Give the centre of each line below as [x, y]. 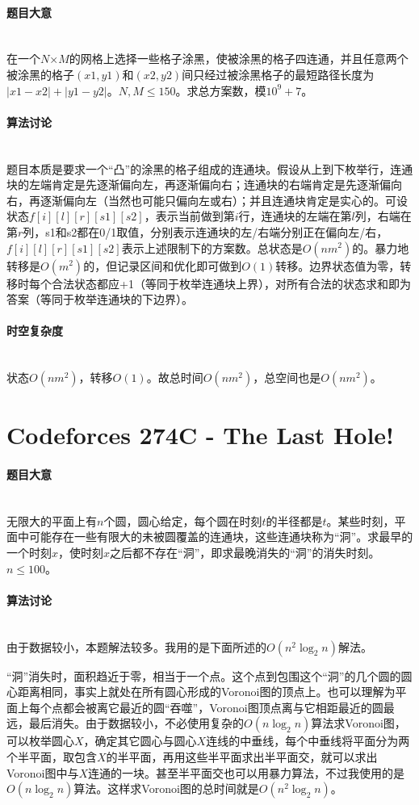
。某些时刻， [360, 520]
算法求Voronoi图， [358, 723]
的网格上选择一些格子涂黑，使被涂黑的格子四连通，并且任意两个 [239, 59]
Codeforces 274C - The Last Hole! [200, 435]
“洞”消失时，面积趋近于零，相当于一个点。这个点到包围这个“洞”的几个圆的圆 [209, 675]
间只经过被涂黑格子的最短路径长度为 [278, 74]
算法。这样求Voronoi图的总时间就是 [166, 788]
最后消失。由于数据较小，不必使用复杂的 [136, 723]
